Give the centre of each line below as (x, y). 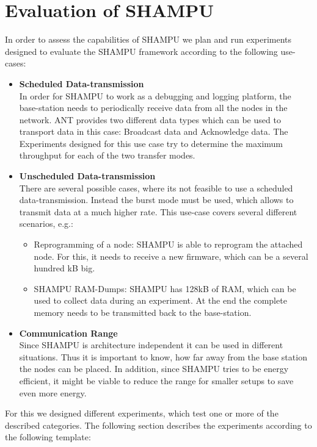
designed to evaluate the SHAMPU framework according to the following (141, 51)
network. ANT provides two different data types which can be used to (150, 119)
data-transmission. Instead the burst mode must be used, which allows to (156, 200)
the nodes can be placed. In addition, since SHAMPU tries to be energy (154, 369)
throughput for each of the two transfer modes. (107, 155)
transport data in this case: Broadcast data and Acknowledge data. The (154, 131)
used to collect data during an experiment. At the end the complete (160, 300)
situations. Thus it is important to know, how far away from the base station (163, 356)
